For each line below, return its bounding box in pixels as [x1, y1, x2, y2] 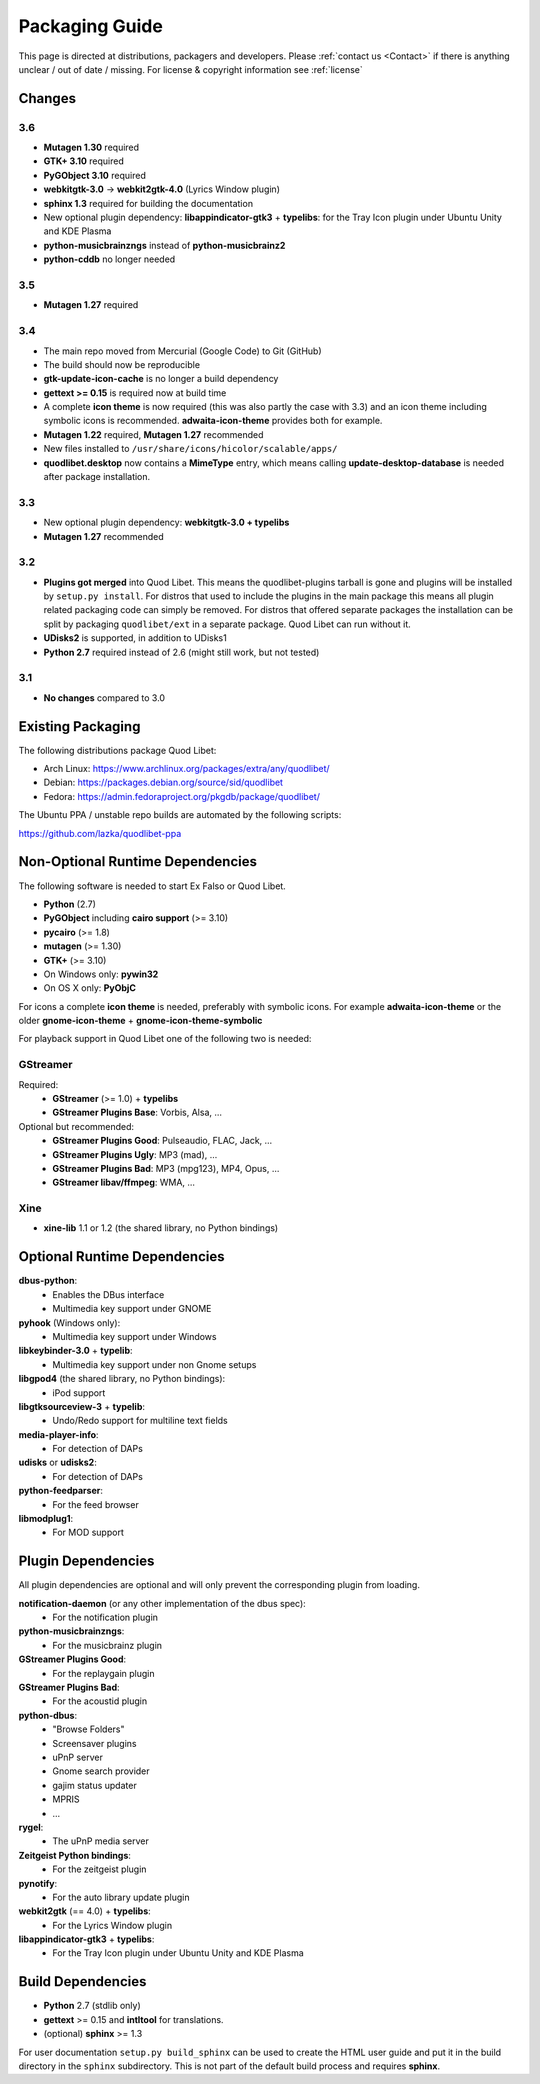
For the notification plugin [52, 1611, 159, 1624]
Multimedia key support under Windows [52, 1330, 217, 1342]
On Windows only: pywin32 [43, 968, 159, 980]
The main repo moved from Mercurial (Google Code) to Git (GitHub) [43, 345, 322, 357]
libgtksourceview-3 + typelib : [18, 1400, 145, 1412]
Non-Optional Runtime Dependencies [18, 853, 257, 870]
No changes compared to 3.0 [43, 691, 165, 704]
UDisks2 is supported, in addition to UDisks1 [43, 632, 227, 644]
